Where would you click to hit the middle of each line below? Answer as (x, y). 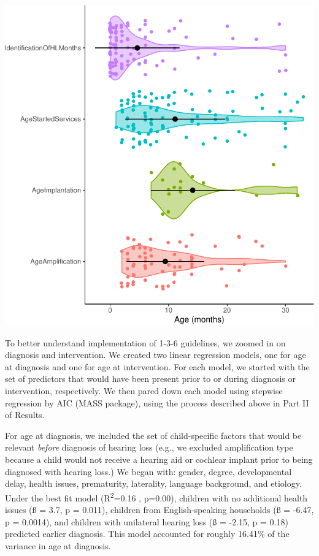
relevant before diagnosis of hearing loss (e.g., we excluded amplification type (149, 447)
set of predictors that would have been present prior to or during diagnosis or (150, 379)
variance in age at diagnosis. (58, 545)
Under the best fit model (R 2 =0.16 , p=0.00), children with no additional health (156, 497)
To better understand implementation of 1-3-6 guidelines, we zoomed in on (145, 342)
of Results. (25, 415)
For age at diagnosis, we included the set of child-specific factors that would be (153, 435)
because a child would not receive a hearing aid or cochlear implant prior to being (159, 459)
